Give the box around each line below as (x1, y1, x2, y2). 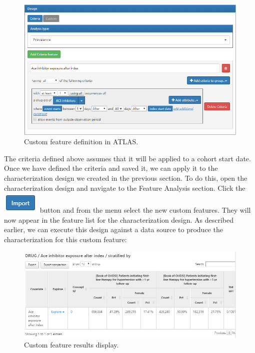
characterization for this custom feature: (4, 234, 127, 244)
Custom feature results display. (24, 340, 119, 350)
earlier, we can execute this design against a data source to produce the (4, 224, 223, 235)
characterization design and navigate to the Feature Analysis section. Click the (4, 182, 245, 193)
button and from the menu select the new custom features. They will (39, 205, 251, 215)
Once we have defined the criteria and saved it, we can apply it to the (4, 163, 218, 173)
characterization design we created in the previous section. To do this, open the (4, 173, 247, 183)
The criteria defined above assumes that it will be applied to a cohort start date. (4, 153, 251, 163)
